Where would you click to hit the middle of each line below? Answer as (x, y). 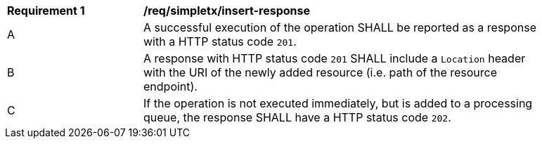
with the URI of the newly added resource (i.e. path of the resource (321, 72)
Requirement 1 (46, 11)
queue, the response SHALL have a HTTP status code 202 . (297, 117)
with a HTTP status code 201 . (220, 41)
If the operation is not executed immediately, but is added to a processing (338, 103)
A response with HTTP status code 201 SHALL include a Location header (335, 58)
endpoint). (170, 86)
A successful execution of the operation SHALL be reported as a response (340, 27)
